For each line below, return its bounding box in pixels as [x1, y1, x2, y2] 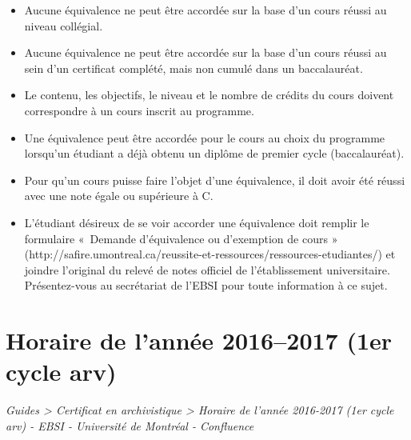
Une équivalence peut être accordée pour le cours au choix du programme [24, 129, 385, 146]
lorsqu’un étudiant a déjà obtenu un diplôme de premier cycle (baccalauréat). [24, 145, 405, 162]
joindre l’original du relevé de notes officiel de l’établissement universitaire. [24, 261, 390, 278]
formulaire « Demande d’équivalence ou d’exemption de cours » [24, 230, 338, 246]
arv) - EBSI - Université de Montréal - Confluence [6, 417, 254, 434]
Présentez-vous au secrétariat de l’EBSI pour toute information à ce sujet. [24, 277, 388, 294]
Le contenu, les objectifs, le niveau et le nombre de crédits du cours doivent [24, 86, 394, 103]
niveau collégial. [24, 17, 103, 34]
